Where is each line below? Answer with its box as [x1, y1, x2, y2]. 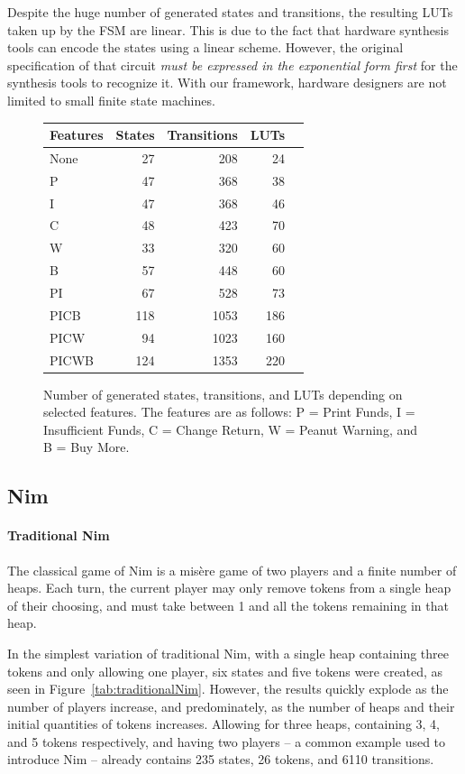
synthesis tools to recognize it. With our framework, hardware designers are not [7, 73, 447, 92]
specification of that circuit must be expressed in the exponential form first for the [7, 55, 458, 74]
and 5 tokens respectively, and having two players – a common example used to [7, 732, 446, 751]
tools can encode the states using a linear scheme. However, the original [7, 38, 404, 57]
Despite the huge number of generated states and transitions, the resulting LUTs [7, 3, 453, 21]
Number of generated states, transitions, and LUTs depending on [43, 384, 403, 403]
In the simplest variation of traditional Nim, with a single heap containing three [7, 643, 449, 662]
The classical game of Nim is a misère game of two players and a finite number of [7, 560, 457, 579]
